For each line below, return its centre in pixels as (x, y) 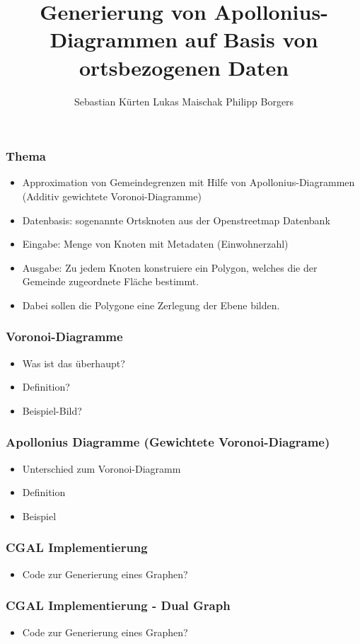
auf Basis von (251, 39)
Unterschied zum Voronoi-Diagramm (101, 468)
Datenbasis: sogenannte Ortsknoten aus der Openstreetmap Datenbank (176, 220)
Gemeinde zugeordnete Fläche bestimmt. (111, 281)
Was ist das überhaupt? (74, 363)
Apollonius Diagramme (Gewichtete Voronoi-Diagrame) (168, 442)
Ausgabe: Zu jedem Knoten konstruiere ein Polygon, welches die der (170, 267)
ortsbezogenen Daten (184, 67)
